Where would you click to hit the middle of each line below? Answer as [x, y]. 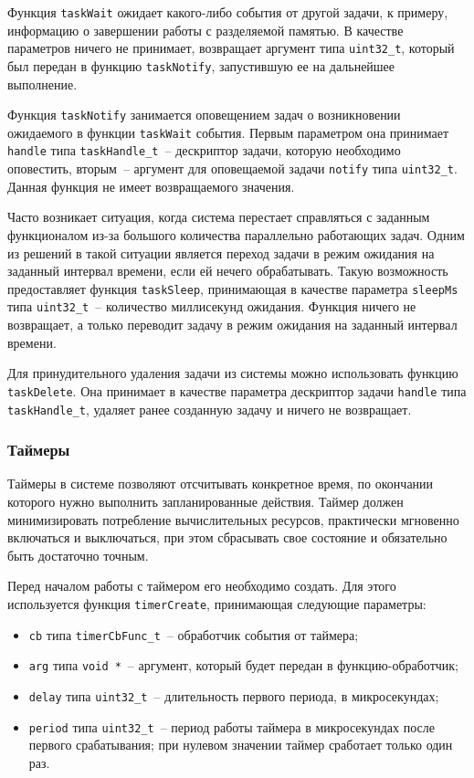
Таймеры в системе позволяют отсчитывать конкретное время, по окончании [221, 484]
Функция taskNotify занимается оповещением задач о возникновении [204, 115]
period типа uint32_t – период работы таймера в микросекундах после [232, 726]
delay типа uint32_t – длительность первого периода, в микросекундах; [234, 695]
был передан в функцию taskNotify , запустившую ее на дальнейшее [201, 65]
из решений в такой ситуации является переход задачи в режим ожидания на [221, 252]
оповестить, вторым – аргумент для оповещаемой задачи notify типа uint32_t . [232, 168]
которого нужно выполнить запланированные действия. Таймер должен [205, 501]
